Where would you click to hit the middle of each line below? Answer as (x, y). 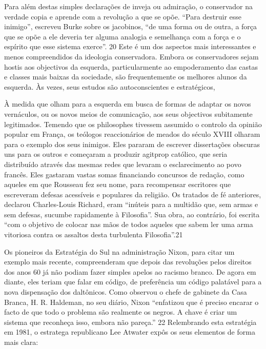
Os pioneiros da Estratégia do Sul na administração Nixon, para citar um (119, 251)
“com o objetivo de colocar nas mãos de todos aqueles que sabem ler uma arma (129, 224)
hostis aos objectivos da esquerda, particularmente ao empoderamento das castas (131, 66)
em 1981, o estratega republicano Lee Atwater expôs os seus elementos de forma (130, 332)
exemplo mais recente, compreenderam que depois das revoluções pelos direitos (128, 262)
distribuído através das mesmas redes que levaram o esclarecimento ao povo (123, 164)
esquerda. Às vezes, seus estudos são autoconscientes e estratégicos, (110, 86)
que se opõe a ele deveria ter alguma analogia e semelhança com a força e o (122, 36)
